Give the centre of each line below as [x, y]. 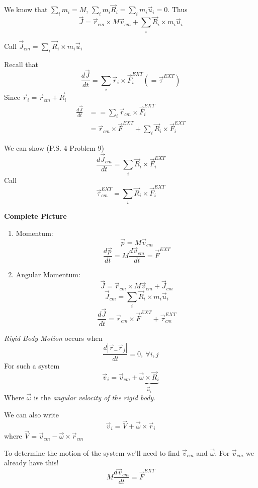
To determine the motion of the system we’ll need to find [92, 452]
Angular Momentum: [48, 274]
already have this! [31, 463]
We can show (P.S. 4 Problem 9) [54, 148]
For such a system [32, 366]
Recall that [21, 64]
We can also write [31, 414]
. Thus [178, 9]
